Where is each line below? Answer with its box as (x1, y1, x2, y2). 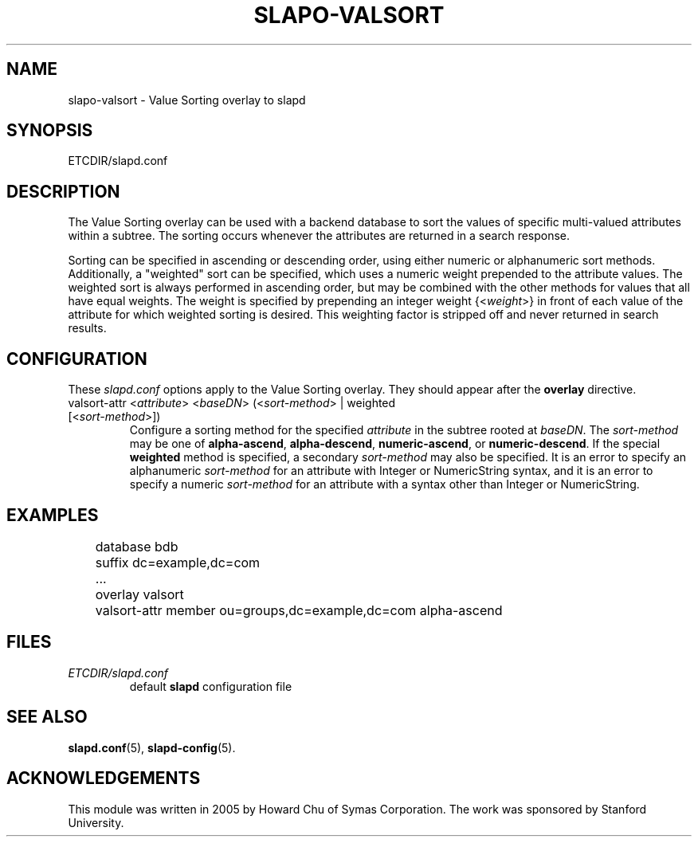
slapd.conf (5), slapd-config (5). (68, 740, 236, 755)
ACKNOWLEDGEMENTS (6, 768, 201, 789)
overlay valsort (95, 586, 184, 602)
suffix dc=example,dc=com (95, 554, 261, 570)
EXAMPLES (6, 504, 99, 525)
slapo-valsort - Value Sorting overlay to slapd (68, 92, 306, 107)
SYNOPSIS (6, 120, 93, 141)
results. (68, 321, 107, 335)
